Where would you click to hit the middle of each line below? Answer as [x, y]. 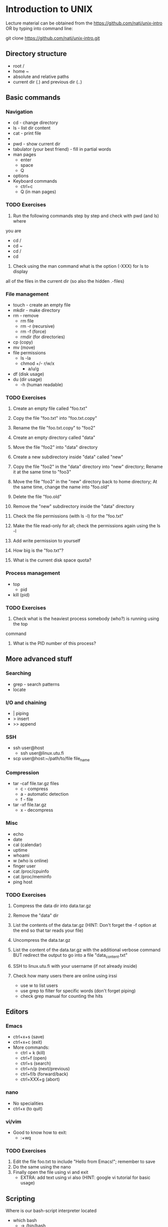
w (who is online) [30, 860]
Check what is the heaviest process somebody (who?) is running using [86, 619]
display [20, 271]
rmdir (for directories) [43, 337]
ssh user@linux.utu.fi [42, 753]
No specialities [28, 1103]
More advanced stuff [39, 659]
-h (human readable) [41, 385]
